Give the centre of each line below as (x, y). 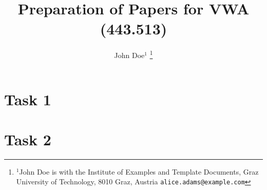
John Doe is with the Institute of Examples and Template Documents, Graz (139, 171)
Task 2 (28, 139)
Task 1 (28, 99)
